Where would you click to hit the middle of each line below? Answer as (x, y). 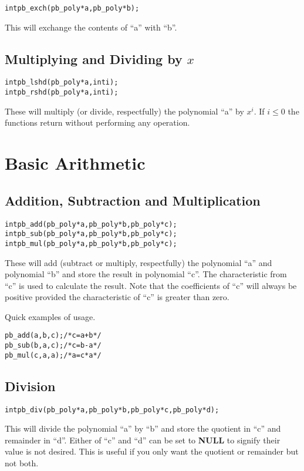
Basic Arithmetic (75, 163)
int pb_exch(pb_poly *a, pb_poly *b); (72, 8)
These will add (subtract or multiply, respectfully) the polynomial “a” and (139, 262)
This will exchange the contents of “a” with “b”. (91, 27)
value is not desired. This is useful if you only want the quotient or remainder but (152, 451)
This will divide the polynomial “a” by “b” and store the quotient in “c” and (143, 428)
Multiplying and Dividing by (94, 58)
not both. (22, 463)
